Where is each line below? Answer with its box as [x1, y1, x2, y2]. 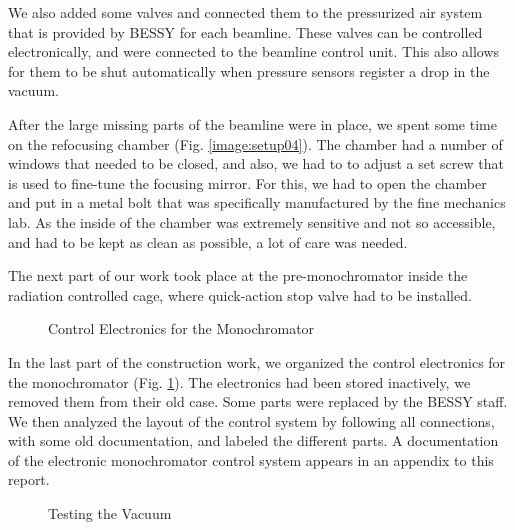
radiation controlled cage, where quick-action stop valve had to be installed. [8, 284, 472, 305]
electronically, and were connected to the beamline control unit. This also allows [8, 41, 500, 62]
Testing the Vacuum [48, 503, 172, 524]
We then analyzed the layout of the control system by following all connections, [8, 410, 495, 431]
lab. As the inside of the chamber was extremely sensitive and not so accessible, [8, 211, 496, 232]
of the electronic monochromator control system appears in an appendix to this [8, 449, 494, 470]
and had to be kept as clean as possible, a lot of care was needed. [8, 231, 408, 252]
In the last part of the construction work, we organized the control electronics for [8, 351, 506, 372]
